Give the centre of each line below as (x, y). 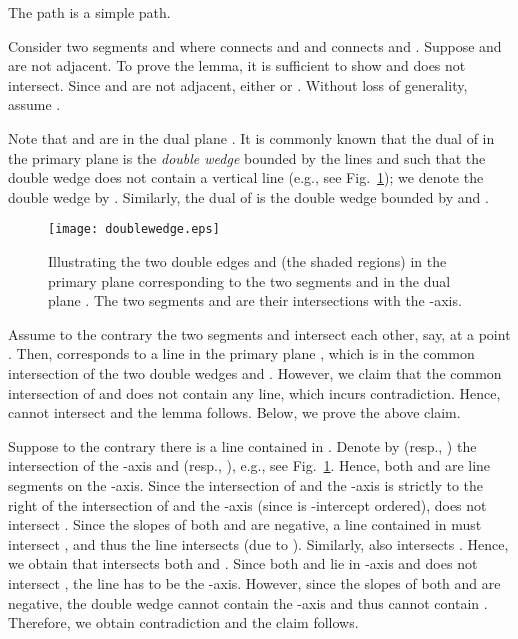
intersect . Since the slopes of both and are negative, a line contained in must (245, 524)
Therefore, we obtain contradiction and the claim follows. (183, 622)
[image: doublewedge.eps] (134, 229)
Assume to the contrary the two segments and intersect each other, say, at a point (259, 333)
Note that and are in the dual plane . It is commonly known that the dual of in (251, 137)
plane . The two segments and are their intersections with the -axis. (255, 300)
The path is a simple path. (89, 12)
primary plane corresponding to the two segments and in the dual (249, 280)
